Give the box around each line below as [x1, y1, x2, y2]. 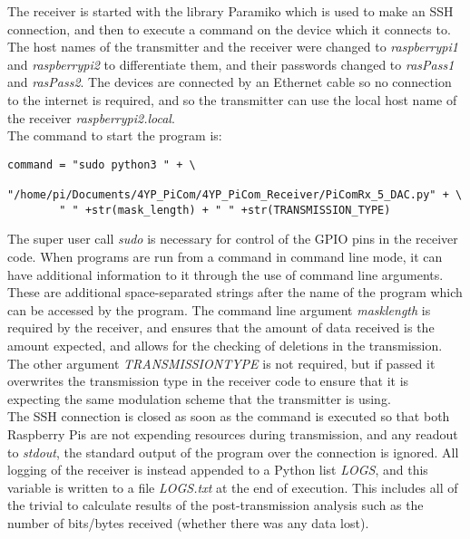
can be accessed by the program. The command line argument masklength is [7, 300, 431, 319]
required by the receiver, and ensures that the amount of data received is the [7, 318, 435, 337]
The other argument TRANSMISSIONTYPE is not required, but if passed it [7, 353, 436, 372]
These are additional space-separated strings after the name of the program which [7, 283, 463, 302]
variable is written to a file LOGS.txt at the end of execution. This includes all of [7, 477, 458, 496]
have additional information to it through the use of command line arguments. [7, 265, 444, 284]
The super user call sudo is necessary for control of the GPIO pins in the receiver [7, 229, 458, 248]
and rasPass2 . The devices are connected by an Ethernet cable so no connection [7, 72, 452, 91]
